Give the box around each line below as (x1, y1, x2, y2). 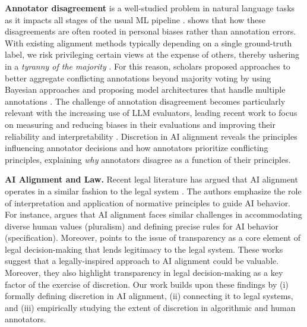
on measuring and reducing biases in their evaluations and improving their (5, 118, 276, 130)
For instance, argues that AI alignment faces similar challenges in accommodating (5, 208, 302, 221)
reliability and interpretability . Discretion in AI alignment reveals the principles (5, 130, 297, 142)
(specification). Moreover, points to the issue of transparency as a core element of (5, 231, 301, 244)
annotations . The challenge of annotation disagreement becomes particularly (5, 95, 286, 107)
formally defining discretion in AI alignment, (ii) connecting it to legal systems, (5, 290, 293, 302)
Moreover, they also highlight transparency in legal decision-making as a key (5, 266, 283, 279)
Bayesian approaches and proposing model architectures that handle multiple (5, 83, 286, 96)
